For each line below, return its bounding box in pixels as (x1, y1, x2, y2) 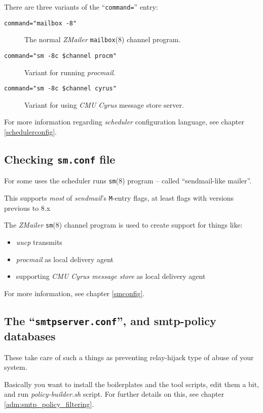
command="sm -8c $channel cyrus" (4, 85, 117, 92)
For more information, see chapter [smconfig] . (4, 288, 145, 298)
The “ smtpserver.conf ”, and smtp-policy (4, 312, 216, 328)
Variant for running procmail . (24, 67, 116, 77)
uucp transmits (16, 237, 62, 247)
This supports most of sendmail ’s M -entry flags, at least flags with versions (4, 193, 234, 203)
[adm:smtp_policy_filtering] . (4, 398, 94, 409)
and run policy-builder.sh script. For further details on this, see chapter (4, 389, 224, 399)
